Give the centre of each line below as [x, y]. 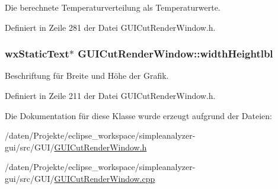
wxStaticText [37, 54]
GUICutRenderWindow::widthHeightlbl [175, 54]
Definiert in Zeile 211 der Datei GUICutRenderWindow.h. [110, 95]
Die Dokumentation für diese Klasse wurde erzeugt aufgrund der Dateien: [138, 115]
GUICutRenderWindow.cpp [105, 178]
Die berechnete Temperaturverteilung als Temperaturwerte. [113, 7]
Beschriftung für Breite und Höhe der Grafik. [87, 76]
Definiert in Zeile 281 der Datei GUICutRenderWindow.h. [110, 27]
